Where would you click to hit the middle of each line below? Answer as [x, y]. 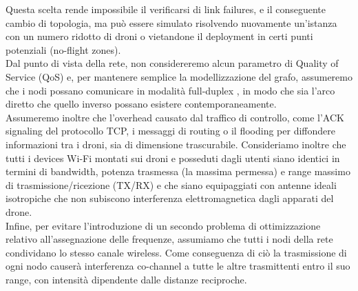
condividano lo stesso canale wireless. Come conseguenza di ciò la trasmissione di [176, 252]
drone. [19, 211]
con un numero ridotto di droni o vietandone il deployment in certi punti [159, 36]
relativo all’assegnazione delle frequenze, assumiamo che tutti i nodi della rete [169, 239]
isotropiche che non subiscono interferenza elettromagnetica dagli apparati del [170, 198]
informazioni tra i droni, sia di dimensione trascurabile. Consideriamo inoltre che [176, 144]
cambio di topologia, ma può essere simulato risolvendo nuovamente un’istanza [171, 22]
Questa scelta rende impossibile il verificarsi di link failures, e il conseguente [166, 9]
